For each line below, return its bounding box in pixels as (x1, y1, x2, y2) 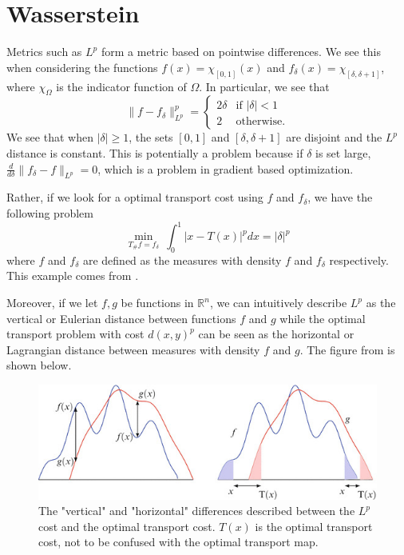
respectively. (329, 251, 389, 268)
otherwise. (236, 116, 286, 128)
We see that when (6, 129, 93, 146)
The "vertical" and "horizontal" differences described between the (38, 502, 355, 519)
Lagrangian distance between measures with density (6, 341, 260, 357)
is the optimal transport (255, 517, 373, 534)
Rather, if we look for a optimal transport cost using (6, 189, 263, 206)
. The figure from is (299, 341, 395, 357)
